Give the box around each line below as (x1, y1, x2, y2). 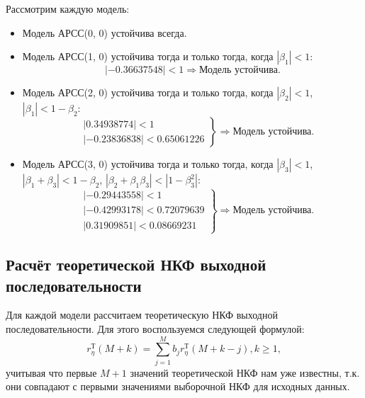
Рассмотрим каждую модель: (6, 1, 130, 16)
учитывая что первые (6, 365, 97, 380)
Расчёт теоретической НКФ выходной (6, 254, 266, 275)
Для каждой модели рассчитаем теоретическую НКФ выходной (6, 307, 278, 322)
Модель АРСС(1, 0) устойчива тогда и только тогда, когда (22, 49, 274, 64)
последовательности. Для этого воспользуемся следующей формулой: (6, 321, 305, 336)
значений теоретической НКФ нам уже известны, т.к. (130, 365, 360, 380)
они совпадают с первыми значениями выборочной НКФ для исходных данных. (6, 379, 350, 394)
